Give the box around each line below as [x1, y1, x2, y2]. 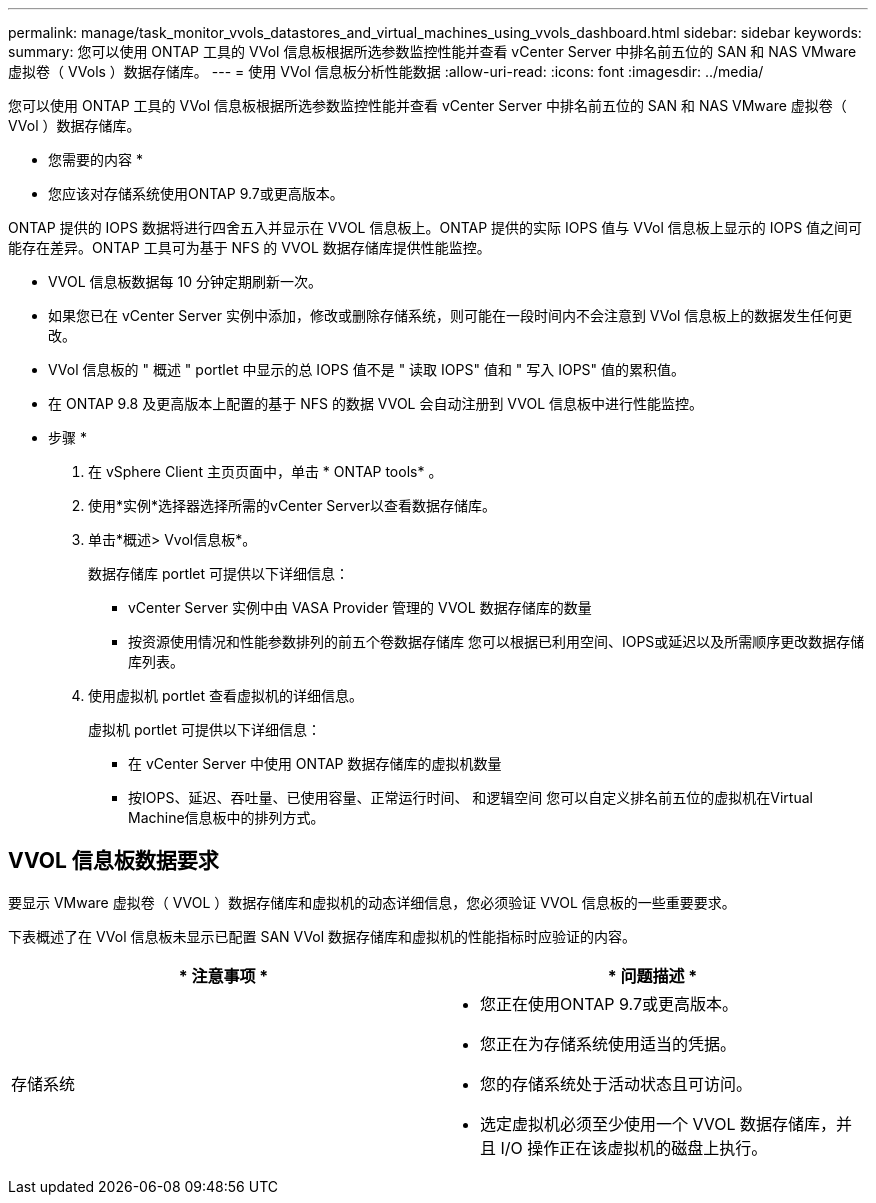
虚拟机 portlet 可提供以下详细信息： [88, 721, 322, 738]
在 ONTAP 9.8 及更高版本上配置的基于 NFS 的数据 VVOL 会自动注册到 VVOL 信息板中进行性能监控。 [48, 395, 703, 412]
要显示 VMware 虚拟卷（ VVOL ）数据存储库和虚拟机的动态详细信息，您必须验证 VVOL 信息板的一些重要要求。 [8, 893, 736, 911]
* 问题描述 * [607, 965, 698, 986]
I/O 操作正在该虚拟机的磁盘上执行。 [500, 1137, 768, 1158]
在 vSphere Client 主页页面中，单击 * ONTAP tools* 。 [88, 463, 443, 480]
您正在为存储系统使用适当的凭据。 [480, 1033, 737, 1054]
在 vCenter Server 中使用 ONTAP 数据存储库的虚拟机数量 [128, 755, 502, 772]
